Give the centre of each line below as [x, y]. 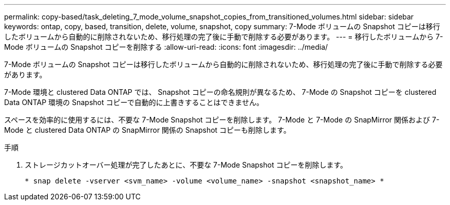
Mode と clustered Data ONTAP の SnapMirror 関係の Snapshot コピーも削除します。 [147, 130]
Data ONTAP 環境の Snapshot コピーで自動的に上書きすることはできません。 [134, 102]
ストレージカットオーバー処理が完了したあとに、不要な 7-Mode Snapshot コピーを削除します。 [186, 165]
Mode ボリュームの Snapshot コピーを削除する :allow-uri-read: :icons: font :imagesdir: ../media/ [166, 47]
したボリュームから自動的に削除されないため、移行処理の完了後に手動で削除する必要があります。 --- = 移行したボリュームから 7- [224, 37]
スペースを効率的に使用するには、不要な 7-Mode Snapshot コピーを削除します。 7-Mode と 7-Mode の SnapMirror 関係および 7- [222, 120]
